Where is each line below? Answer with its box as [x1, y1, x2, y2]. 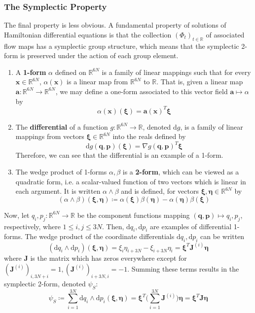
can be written [200, 231, 245, 242]
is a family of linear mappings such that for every [102, 67, 251, 77]
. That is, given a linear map [156, 76, 243, 87]
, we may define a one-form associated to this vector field [55, 86, 228, 96]
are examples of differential [150, 221, 232, 231]
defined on [55, 67, 86, 77]
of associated [206, 29, 245, 39]
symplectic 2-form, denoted [4, 278, 86, 288]
